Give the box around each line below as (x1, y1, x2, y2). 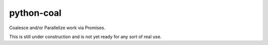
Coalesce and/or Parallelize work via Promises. (9, 25, 106, 31)
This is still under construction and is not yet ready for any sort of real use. (9, 34, 162, 40)
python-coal (9, 7, 62, 18)
